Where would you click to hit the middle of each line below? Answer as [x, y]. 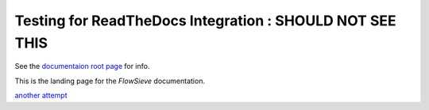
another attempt [41, 96]
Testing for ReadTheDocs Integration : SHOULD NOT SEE [205, 21]
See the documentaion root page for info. [82, 66]
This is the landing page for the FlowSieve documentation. [110, 81]
